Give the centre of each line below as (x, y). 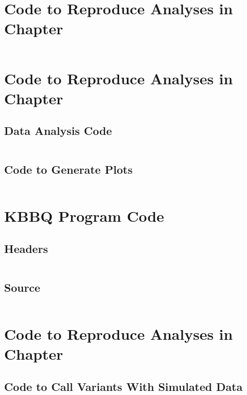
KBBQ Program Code (84, 216)
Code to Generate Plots (69, 169)
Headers (26, 249)
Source (22, 287)
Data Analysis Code (58, 131)
